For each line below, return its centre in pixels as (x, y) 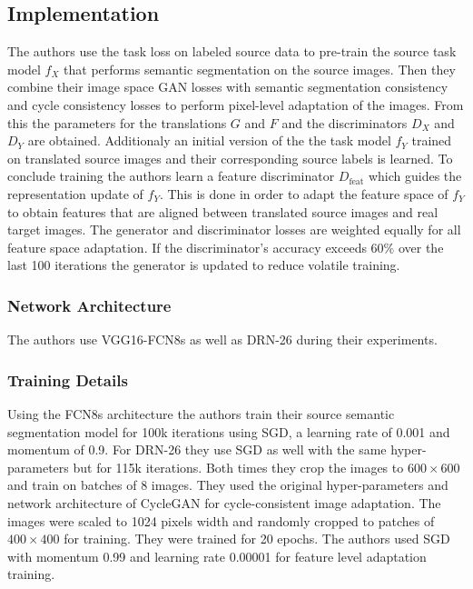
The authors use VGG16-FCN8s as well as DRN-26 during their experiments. (222, 339)
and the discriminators (345, 122)
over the (421, 247)
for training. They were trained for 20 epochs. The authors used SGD (257, 539)
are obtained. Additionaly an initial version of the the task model (209, 140)
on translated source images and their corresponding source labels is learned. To (230, 158)
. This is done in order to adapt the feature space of (304, 193)
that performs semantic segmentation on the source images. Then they (260, 69)
